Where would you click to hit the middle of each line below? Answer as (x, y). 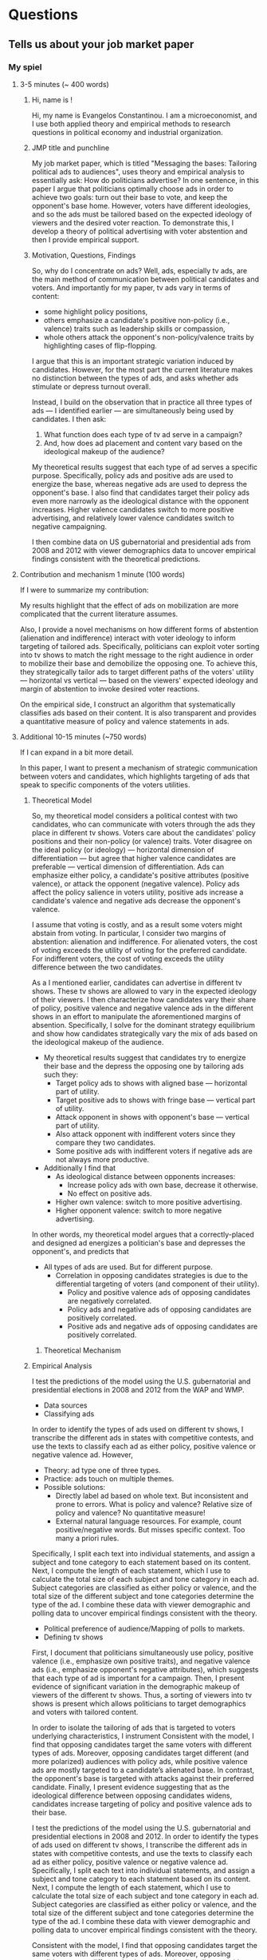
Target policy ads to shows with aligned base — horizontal (151, 1083)
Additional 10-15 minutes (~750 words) (83, 736)
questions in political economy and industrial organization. (127, 132)
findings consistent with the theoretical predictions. (116, 559)
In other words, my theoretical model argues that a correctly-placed (143, 1234)
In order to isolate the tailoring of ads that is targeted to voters (133, 1727)
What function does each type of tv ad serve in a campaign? (143, 434)
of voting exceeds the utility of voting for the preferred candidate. (139, 950)
